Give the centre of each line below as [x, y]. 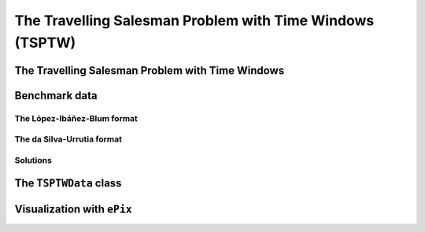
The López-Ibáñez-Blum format [76, 118]
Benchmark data [56, 96]
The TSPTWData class [68, 184]
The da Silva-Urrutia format [68, 139]
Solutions [33, 160]
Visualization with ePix [74, 209]
